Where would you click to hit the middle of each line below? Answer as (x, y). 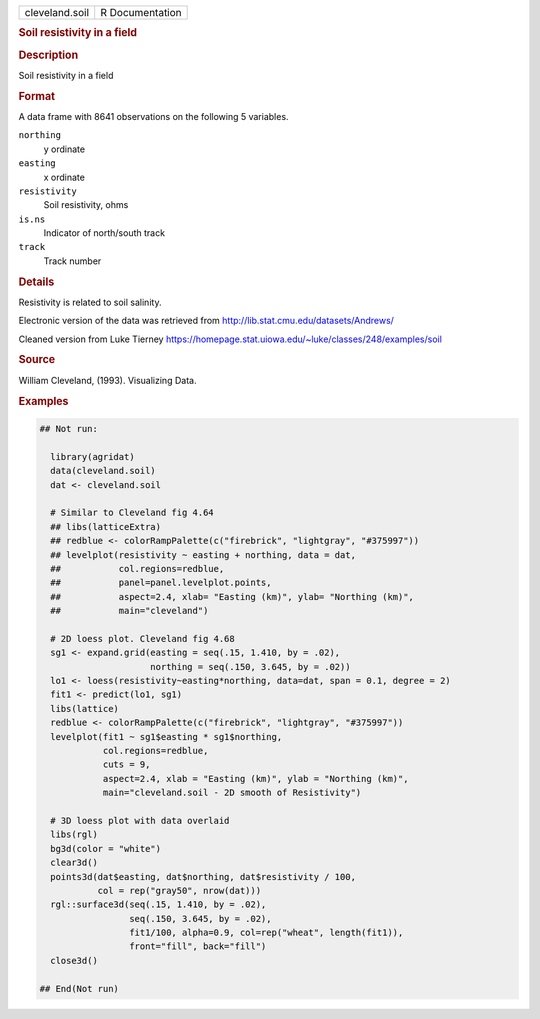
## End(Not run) (79, 988)
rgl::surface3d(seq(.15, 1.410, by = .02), (158, 904)
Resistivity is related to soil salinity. (90, 302)
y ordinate (64, 149)
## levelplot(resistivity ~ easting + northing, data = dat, (203, 554)
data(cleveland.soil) (103, 471)
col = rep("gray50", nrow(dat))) (179, 890)
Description (48, 55)
